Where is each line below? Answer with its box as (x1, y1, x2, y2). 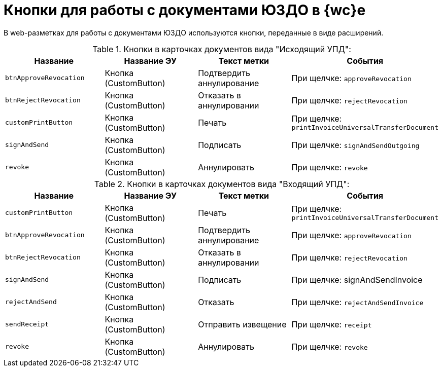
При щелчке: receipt (291, 319, 372, 329)
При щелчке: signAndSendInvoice (291, 274, 423, 285)
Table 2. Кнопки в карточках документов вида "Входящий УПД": (94, 178, 350, 189)
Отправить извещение (198, 319, 287, 329)
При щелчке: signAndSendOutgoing (291, 139, 420, 150)
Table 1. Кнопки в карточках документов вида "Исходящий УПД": (92, 44, 351, 54)
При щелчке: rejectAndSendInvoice (291, 296, 424, 307)
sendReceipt (5, 320, 49, 328)
